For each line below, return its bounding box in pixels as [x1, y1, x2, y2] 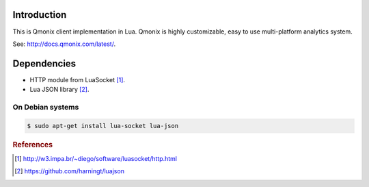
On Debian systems [12, 102, 79, 112]
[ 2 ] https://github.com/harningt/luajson [14, 167, 124, 175]
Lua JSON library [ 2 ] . [29, 86, 90, 94]
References [12, 140, 53, 149]
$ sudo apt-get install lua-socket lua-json [27, 122, 179, 129]
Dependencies [12, 58, 77, 69]
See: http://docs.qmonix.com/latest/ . [12, 40, 116, 48]
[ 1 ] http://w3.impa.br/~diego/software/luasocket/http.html [14, 155, 178, 162]
